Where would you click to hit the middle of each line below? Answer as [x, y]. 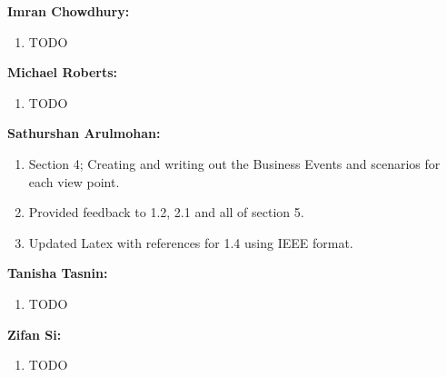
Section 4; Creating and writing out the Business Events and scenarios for [234, 163]
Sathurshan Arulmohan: [84, 133]
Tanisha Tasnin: [58, 273]
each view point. [74, 181]
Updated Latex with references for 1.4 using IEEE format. [191, 242]
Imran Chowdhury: [69, 11]
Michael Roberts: [63, 72]
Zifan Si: [35, 334]
